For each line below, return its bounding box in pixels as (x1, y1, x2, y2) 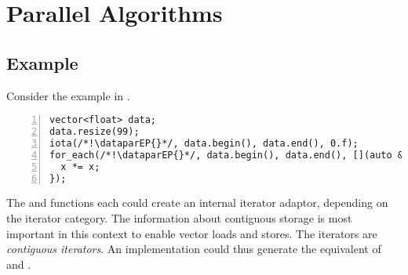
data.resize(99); (49, 126, 140, 138)
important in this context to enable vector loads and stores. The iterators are (6, 225, 377, 241)
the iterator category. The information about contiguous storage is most (6, 210, 352, 226)
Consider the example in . (6, 87, 130, 103)
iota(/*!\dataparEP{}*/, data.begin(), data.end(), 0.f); (49, 137, 359, 149)
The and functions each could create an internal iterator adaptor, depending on (6, 194, 388, 211)
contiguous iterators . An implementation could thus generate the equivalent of (6, 241, 381, 257)
